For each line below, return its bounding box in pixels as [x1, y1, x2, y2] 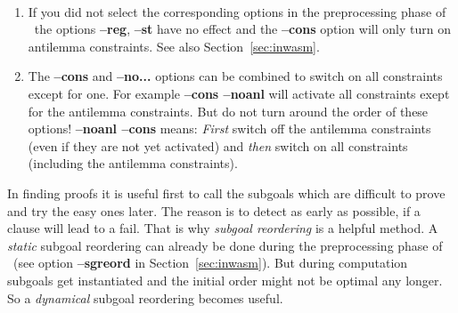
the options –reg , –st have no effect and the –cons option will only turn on [34, 20, 451, 38]
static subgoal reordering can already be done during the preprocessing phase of [7, 236, 443, 254]
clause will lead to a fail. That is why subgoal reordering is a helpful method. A [7, 219, 438, 237]
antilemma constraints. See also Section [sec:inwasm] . [28, 36, 320, 55]
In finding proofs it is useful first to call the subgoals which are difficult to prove [7, 183, 446, 202]
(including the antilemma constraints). [28, 154, 238, 173]
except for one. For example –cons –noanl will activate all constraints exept [28, 84, 450, 102]
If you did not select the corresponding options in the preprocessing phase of [28, 2, 446, 20]
